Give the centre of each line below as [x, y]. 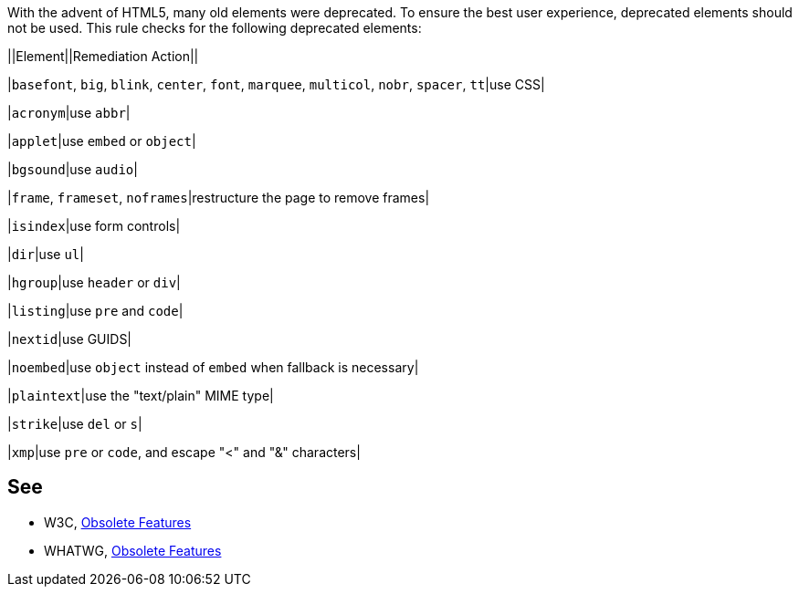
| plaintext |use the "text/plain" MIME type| [141, 396]
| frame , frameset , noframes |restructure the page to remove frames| [219, 198]
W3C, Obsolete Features [118, 522]
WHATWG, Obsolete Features [133, 550]
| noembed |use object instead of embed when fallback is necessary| [213, 367]
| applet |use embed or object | [102, 141]
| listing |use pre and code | [95, 311]
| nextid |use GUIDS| [70, 339]
